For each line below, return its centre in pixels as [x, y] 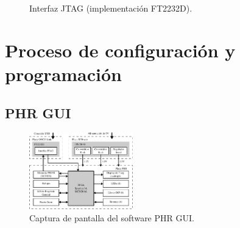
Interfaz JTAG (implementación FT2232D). [111, 8]
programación [63, 73]
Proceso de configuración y [120, 50]
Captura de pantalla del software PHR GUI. [112, 217]
